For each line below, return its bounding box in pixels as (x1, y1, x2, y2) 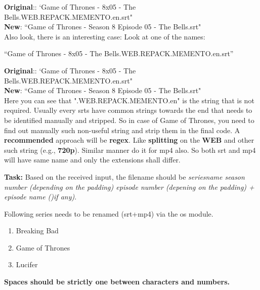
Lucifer (16, 259, 38, 270)
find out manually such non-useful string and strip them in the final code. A (4, 125, 240, 135)
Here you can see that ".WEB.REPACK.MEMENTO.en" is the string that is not (4, 95, 254, 105)
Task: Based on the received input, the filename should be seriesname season (4, 171, 245, 182)
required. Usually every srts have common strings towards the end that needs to (4, 105, 252, 115)
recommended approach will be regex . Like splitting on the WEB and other (4, 135, 254, 145)
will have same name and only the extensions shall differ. (4, 154, 181, 165)
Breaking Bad (16, 225, 59, 236)
